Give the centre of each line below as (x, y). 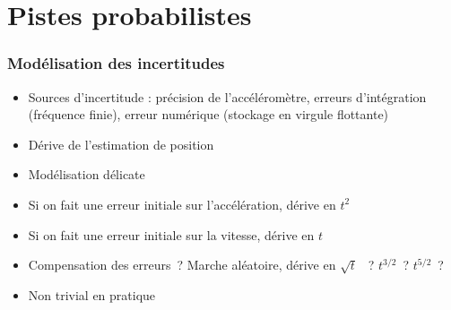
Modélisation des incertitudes (116, 63)
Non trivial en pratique (92, 294)
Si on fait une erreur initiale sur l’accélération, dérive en (182, 204)
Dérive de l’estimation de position (121, 144)
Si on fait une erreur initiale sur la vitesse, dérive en (171, 234)
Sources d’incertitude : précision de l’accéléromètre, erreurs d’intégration (227, 96)
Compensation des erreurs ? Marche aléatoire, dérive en (182, 265)
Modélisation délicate (87, 174)
